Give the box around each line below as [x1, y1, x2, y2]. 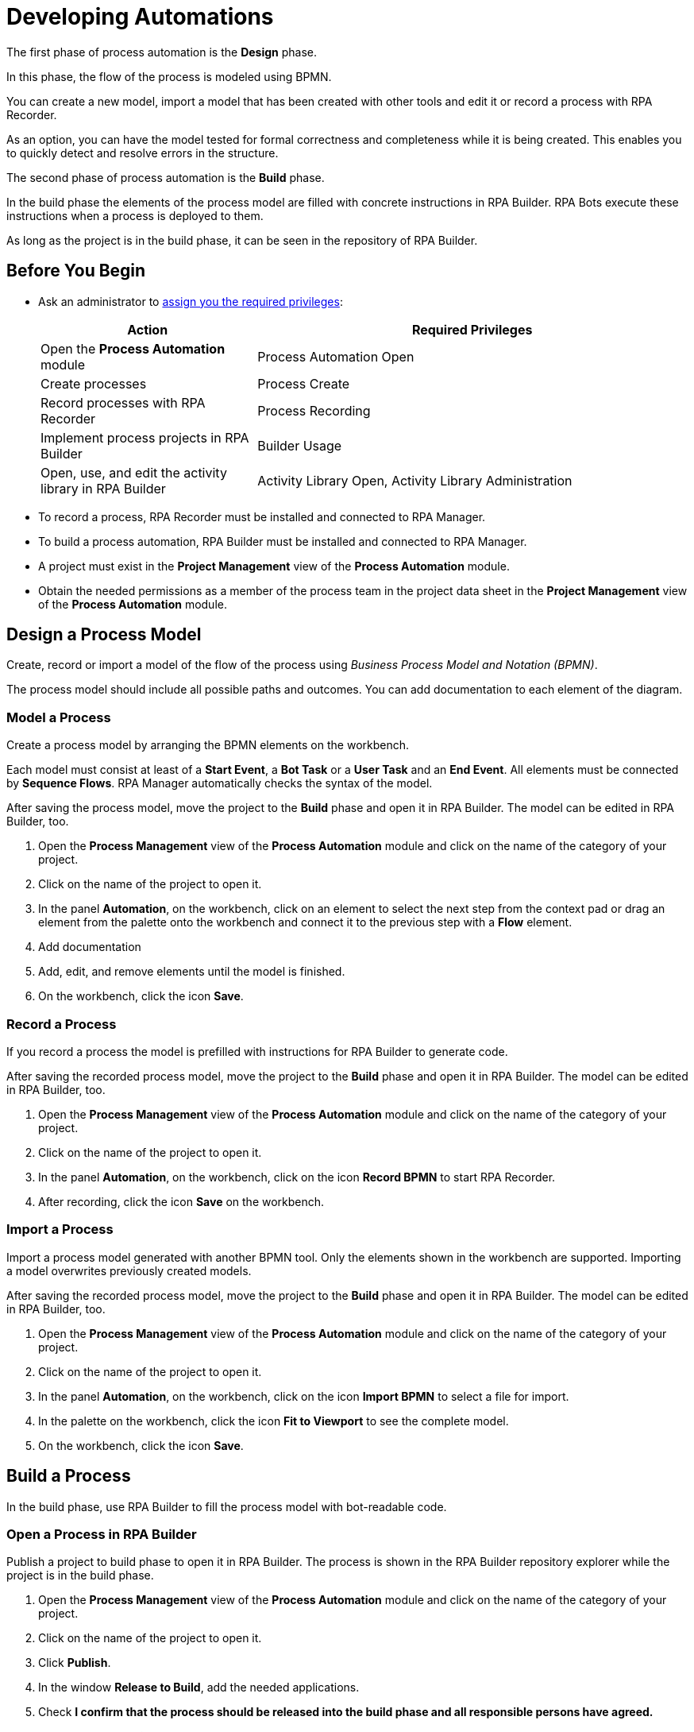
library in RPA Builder [40, 480, 166, 497]
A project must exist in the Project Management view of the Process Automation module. [38, 559, 510, 573]
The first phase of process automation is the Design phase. [6, 44, 318, 59]
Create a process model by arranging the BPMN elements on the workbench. [6, 738, 410, 752]
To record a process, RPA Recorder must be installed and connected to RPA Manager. [38, 509, 486, 524]
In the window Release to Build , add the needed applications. [38, 1680, 360, 1695]
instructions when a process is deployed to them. [6, 208, 264, 222]
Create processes [40, 375, 147, 392]
